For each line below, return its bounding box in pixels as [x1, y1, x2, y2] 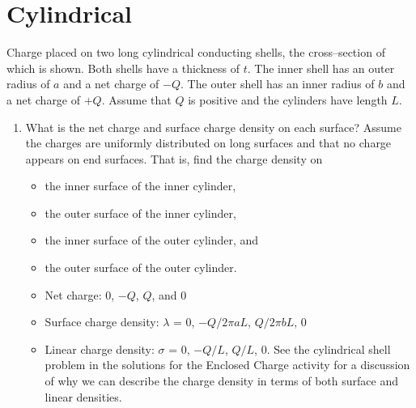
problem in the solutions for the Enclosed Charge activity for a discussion [45, 356, 410, 373]
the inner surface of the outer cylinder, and [45, 232, 259, 249]
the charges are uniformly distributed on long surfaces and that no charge [25, 134, 392, 151]
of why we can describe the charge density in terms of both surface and [45, 372, 398, 389]
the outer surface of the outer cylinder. [45, 259, 237, 276]
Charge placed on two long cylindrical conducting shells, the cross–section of [6, 44, 385, 61]
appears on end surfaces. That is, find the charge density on [25, 150, 323, 167]
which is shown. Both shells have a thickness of [6, 59, 240, 76]
